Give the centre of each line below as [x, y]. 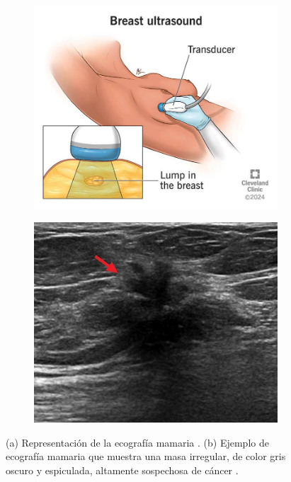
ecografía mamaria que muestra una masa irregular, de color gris [146, 456]
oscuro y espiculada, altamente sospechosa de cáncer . [122, 470]
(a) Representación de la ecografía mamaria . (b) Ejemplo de [137, 442]
